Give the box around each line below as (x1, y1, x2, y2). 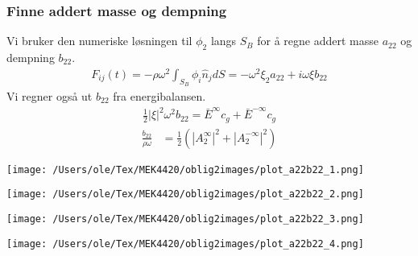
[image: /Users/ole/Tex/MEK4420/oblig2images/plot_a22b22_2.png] (6, 188, 364, 200)
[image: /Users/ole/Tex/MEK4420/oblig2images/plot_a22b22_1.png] (6, 163, 364, 175)
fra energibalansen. (113, 87, 206, 104)
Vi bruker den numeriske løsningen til (6, 32, 192, 49)
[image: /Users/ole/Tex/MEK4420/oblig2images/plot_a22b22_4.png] (6, 237, 364, 250)
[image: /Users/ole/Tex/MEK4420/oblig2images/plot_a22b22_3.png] (6, 213, 364, 225)
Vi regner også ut (6, 87, 93, 104)
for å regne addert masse (257, 32, 379, 49)
